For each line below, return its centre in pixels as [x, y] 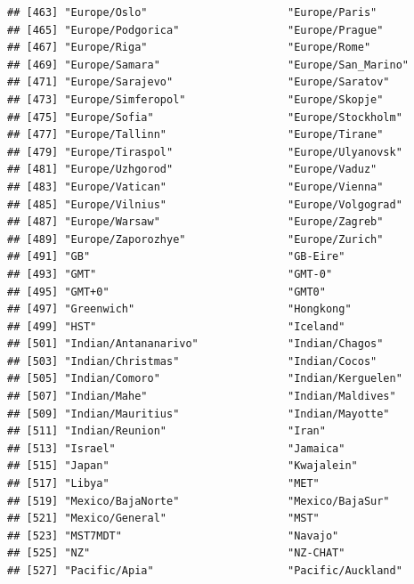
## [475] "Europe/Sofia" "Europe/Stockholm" [205, 117]
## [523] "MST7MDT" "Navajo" [173, 535]
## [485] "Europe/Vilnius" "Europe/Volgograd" [205, 204]
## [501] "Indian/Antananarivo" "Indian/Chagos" [195, 344]
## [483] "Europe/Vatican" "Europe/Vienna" [195, 187]
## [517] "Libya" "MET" [163, 484]
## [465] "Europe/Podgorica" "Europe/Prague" [195, 30]
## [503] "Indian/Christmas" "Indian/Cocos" [192, 361]
